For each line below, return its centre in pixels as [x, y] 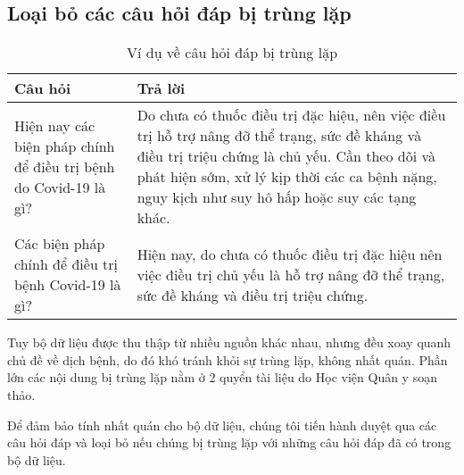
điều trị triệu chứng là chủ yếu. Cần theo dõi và [286, 156]
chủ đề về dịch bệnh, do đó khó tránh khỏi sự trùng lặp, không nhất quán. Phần [228, 359]
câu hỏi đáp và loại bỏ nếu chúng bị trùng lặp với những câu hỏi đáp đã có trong [229, 442]
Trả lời [161, 88]
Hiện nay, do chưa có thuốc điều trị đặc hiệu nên [290, 254]
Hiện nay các [55, 125]
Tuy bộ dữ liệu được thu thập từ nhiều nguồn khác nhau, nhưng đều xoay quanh [229, 342]
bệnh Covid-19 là [68, 285]
